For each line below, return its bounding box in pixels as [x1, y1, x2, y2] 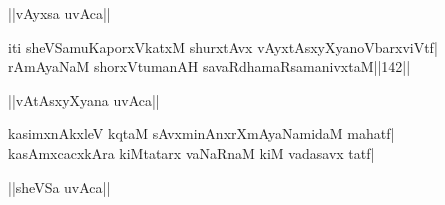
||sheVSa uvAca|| [8, 176, 111, 197]
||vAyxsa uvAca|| [8, 3, 111, 23]
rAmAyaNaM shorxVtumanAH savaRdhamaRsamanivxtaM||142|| [8, 56, 411, 77]
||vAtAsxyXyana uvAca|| [8, 89, 160, 110]
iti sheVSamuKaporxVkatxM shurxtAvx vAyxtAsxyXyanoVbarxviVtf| [8, 36, 438, 57]
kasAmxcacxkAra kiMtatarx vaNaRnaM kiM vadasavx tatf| [8, 142, 375, 163]
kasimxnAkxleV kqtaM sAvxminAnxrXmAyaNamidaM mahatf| [8, 123, 395, 144]
